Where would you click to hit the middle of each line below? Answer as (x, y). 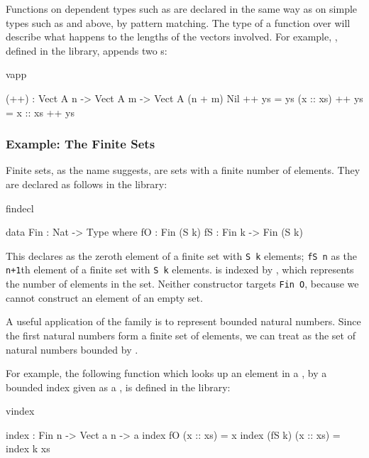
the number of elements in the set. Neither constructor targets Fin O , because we (182, 284)
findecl (20, 208)
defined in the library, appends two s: (87, 50)
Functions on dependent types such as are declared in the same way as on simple (182, 9)
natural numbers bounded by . (72, 349)
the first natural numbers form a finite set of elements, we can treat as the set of (181, 335)
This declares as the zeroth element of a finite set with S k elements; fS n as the (182, 255)
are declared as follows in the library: (87, 184)
